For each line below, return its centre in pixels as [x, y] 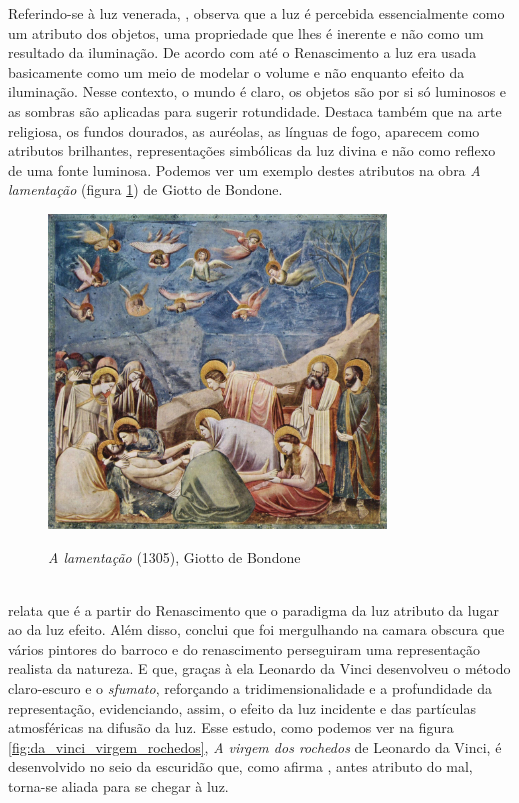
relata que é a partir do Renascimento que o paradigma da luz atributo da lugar [253, 609]
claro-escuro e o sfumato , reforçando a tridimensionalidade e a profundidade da [250, 688]
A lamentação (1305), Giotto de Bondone [174, 556]
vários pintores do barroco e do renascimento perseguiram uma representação [244, 648]
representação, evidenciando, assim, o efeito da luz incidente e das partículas [242, 707]
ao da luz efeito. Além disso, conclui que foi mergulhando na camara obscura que [256, 629]
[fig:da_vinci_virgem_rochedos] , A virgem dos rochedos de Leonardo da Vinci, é [255, 746]
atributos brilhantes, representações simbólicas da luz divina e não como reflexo [252, 150]
